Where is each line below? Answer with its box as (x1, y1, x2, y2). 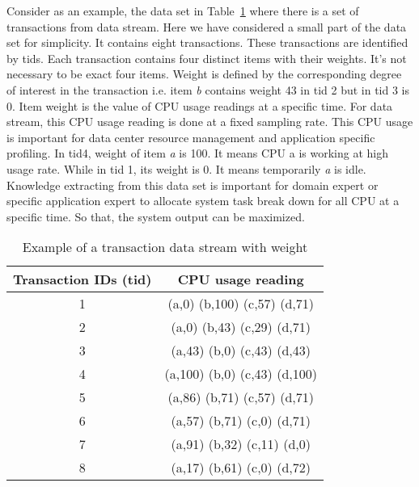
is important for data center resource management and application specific (6, 128, 375, 145)
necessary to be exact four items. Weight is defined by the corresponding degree (6, 65, 402, 82)
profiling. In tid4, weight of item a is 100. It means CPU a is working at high (6, 145, 388, 162)
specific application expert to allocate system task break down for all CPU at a (6, 192, 400, 209)
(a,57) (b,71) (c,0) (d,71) (171, 411, 311, 430)
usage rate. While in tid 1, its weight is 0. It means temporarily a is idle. (6, 160, 366, 177)
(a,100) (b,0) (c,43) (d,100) (164, 364, 317, 384)
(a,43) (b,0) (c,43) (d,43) (171, 341, 311, 360)
